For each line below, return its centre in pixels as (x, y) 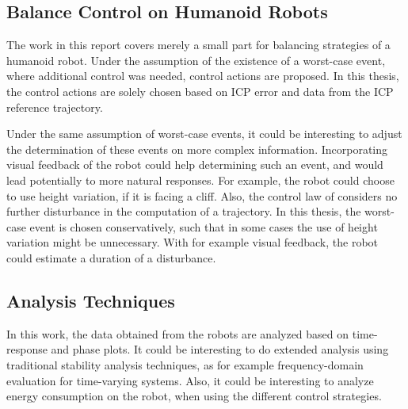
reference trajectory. (55, 107)
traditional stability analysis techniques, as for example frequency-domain (185, 364)
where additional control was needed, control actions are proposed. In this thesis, (203, 76)
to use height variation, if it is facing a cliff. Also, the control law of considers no (202, 195)
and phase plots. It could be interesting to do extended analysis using (220, 349)
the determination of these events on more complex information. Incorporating (197, 149)
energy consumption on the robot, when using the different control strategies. (194, 396)
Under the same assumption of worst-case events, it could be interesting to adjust (204, 134)
